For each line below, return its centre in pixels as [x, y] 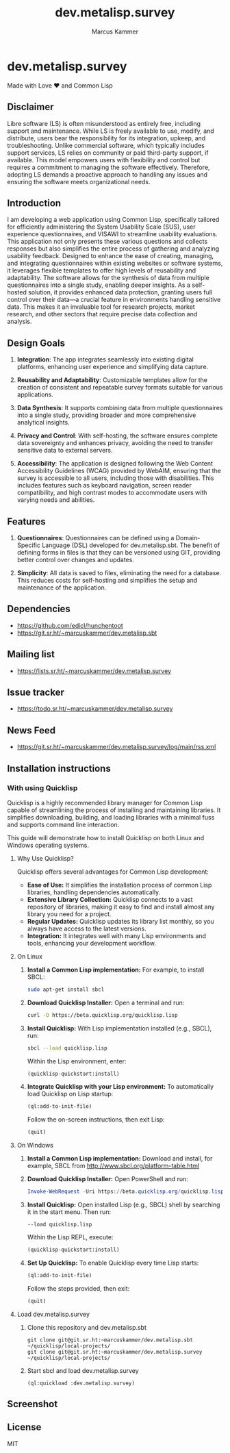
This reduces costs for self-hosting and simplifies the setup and [107, 580]
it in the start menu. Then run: [69, 1212]
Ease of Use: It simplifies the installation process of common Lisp [119, 885]
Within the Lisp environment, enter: [77, 1061]
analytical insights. [43, 422]
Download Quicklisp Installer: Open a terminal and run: [106, 1002]
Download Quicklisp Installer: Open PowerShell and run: [107, 1179]
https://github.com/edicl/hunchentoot [70, 625]
